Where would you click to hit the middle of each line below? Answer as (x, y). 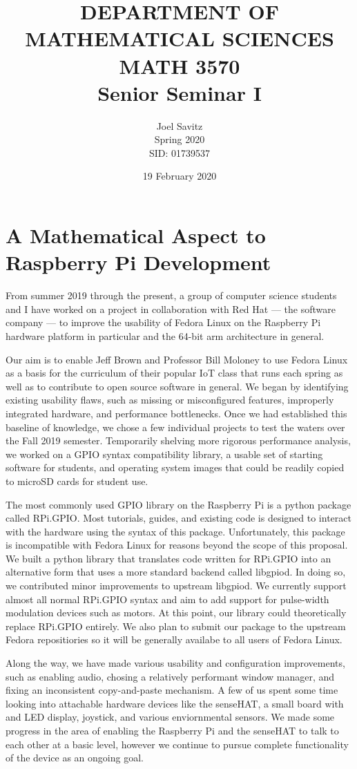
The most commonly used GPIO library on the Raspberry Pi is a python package (178, 504)
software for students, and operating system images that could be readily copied (175, 467)
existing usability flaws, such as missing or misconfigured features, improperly (170, 400)
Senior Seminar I (180, 92)
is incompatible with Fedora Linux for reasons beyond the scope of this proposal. (177, 545)
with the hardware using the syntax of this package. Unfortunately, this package (175, 531)
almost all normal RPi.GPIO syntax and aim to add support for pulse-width (167, 599)
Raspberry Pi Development (138, 262)
